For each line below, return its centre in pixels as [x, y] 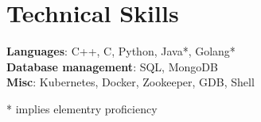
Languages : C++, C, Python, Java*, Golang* [121, 51]
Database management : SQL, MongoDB [112, 66]
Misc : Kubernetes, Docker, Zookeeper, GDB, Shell [130, 82]
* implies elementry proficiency [82, 108]
